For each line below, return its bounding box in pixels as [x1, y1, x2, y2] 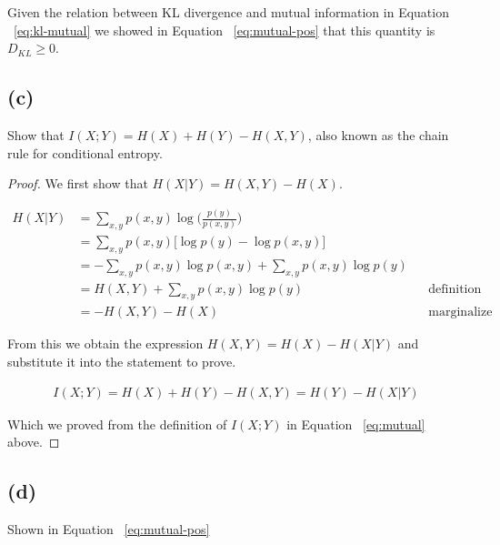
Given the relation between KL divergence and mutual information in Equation [7, 3, 449, 21]
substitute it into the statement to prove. [7, 352, 236, 371]
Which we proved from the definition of [7, 414, 227, 433]
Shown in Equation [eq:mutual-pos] [7, 520, 210, 539]
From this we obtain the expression [7, 334, 204, 353]
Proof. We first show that [7, 174, 148, 193]
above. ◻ [7, 432, 60, 451]
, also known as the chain [307, 125, 449, 144]
